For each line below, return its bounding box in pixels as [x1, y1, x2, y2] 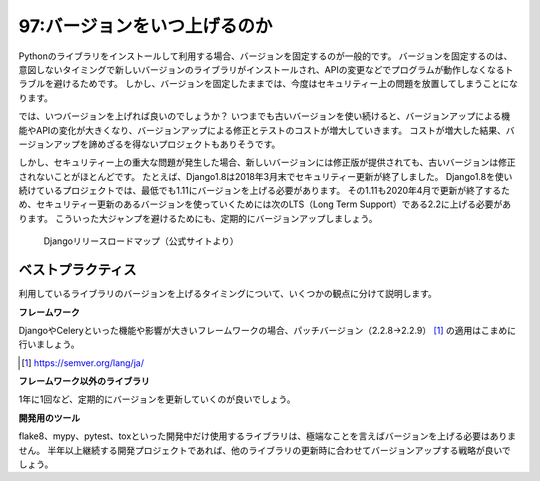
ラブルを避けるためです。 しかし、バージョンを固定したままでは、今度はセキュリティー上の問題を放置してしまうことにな [18, 78, 519, 90]
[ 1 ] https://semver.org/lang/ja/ [21, 356, 145, 369]
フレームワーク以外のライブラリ [18, 375, 150, 387]
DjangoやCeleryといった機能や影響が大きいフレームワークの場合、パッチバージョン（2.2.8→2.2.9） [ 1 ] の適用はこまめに [18, 324, 517, 336]
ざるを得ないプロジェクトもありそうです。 [105, 138, 281, 150]
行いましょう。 [18, 338, 80, 350]
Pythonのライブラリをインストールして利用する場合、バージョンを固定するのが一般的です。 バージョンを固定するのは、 [18, 50, 513, 62]
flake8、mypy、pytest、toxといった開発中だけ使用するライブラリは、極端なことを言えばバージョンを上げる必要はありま [18, 430, 517, 442]
